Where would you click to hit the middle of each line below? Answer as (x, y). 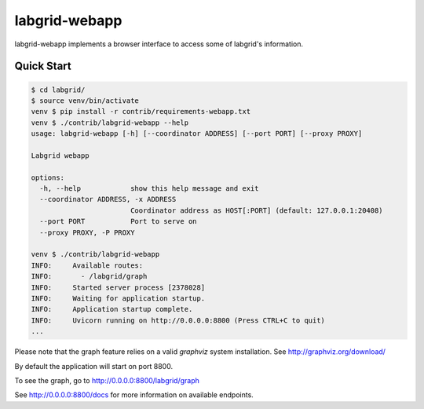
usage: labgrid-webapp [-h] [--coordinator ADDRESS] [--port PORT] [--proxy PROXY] (197, 134)
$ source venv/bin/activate (85, 100)
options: (48, 177)
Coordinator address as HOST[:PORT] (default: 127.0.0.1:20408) (257, 210)
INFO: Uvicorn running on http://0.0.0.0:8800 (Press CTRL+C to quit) (178, 320)
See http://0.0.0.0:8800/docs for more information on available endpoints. (134, 395)
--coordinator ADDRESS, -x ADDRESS (108, 199)
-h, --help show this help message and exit (149, 189)
